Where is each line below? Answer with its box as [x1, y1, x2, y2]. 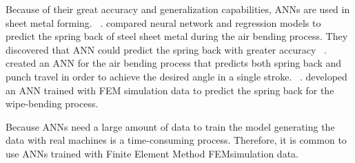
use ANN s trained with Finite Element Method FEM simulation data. [6, 146, 298, 160]
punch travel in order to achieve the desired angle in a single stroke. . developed [6, 69, 347, 83]
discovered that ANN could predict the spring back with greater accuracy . [6, 42, 327, 56]
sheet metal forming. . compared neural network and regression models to [6, 15, 321, 30]
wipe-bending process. [6, 96, 99, 111]
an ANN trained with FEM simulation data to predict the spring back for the [6, 83, 334, 97]
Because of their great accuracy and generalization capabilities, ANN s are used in [6, 2, 350, 16]
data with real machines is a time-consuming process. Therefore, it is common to [6, 133, 347, 147]
